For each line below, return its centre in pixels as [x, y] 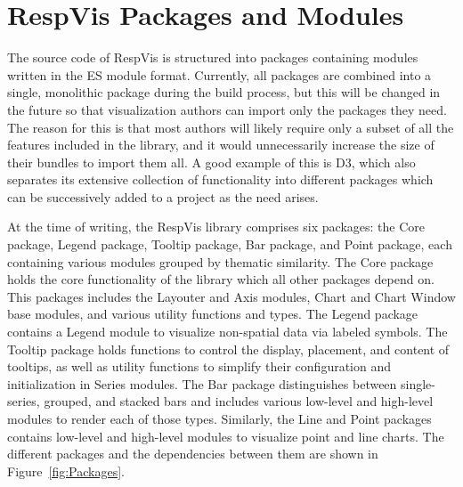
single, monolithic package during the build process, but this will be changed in [224, 92]
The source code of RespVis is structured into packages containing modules [213, 57]
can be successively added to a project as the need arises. [163, 196]
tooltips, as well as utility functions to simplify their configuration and [199, 366]
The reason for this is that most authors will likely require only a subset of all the [231, 127]
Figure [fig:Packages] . [66, 471]
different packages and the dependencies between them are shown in [193, 454]
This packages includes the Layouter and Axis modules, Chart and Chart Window [231, 296]
